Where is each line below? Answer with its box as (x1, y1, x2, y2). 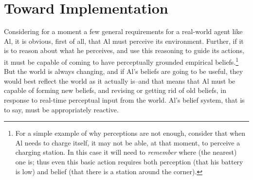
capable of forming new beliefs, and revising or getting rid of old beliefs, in (4, 85, 226, 95)
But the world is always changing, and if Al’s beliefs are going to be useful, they (4, 66, 243, 76)
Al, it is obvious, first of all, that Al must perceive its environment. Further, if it (4, 36, 244, 46)
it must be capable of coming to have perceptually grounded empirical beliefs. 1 (4, 55, 239, 67)
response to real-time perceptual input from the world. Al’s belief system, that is (4, 94, 245, 105)
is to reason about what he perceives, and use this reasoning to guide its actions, (4, 45, 244, 55)
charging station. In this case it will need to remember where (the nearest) (15, 147, 237, 157)
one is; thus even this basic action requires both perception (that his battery (15, 156, 243, 166)
